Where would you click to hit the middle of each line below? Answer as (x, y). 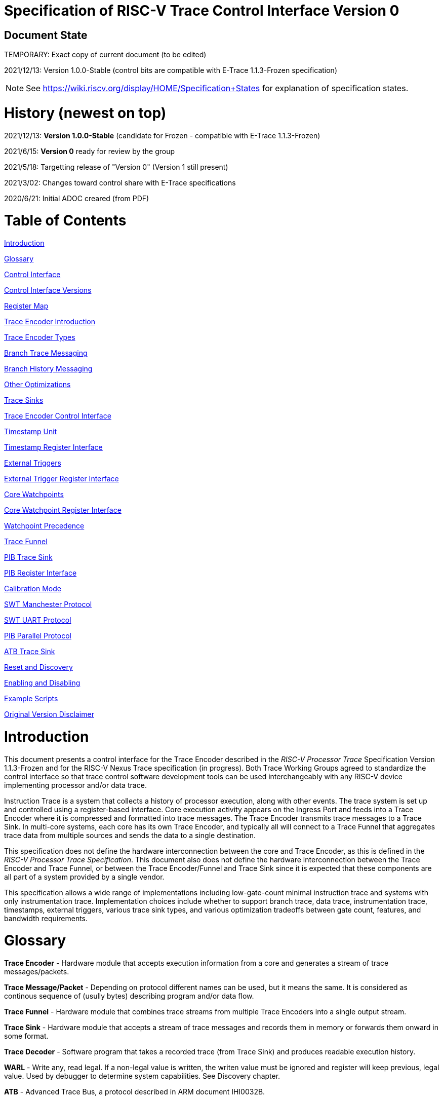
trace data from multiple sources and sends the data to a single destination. (130, 835)
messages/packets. (37, 972)
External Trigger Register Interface (62, 479)
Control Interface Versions (48, 290)
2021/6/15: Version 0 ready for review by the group (90, 151)
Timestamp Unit (31, 432)
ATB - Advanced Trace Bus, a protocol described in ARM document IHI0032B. (135, 1092)
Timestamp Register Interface (53, 447)
